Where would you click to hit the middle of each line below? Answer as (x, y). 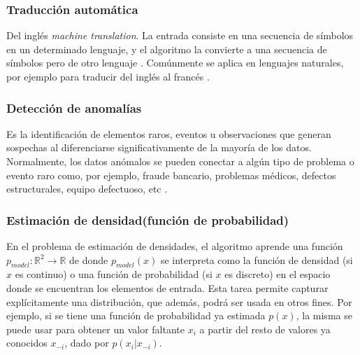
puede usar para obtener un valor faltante (95, 329)
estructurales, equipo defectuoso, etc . (87, 189)
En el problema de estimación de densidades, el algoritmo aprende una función (175, 246)
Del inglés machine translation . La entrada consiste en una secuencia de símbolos (180, 35)
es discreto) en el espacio (278, 274)
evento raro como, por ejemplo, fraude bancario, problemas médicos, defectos (171, 175)
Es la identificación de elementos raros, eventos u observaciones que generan (169, 133)
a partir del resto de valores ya (265, 329)
